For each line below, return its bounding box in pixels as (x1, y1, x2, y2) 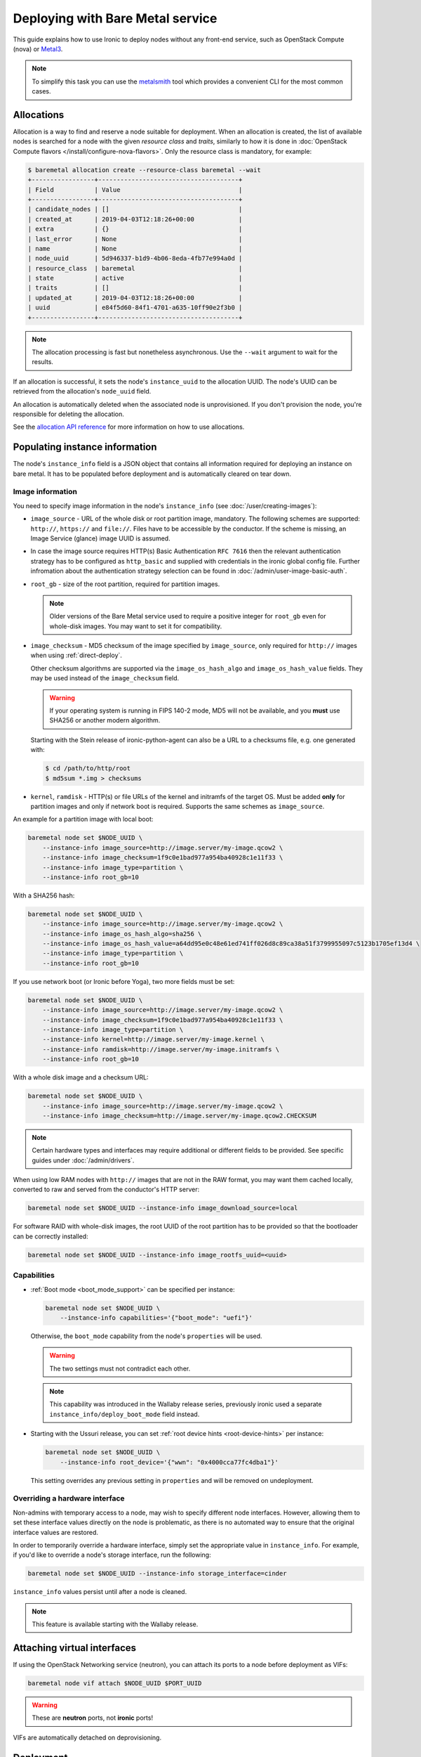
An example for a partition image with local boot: (13, 815, 154, 824)
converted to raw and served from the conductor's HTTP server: (13, 1185, 200, 1194)
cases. (32, 87, 51, 96)
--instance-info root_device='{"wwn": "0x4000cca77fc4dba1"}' (60, 1458, 279, 1466)
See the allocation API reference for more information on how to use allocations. (13, 422, 245, 432)
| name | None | (27, 245, 243, 252)
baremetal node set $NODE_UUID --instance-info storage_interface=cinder (27, 1569, 287, 1578)
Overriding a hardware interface (13, 1493, 126, 1503)
